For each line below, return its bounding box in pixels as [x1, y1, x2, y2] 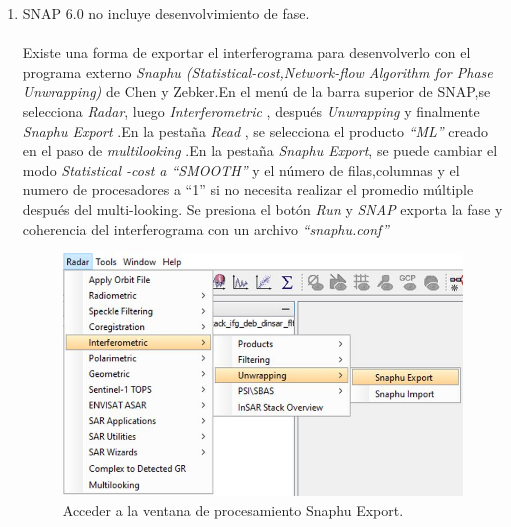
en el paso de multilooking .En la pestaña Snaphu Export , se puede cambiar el [22, 140, 498, 161]
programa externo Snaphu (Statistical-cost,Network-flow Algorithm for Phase [22, 61, 493, 82]
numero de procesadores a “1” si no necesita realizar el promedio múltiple [22, 179, 474, 200]
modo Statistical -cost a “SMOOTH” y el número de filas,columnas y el [22, 159, 460, 180]
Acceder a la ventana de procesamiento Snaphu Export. [62, 499, 404, 520]
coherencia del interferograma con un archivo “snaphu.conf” [22, 218, 389, 239]
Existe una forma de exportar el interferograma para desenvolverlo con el [22, 42, 471, 63]
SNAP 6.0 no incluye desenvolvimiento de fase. [22, 3, 310, 23]
